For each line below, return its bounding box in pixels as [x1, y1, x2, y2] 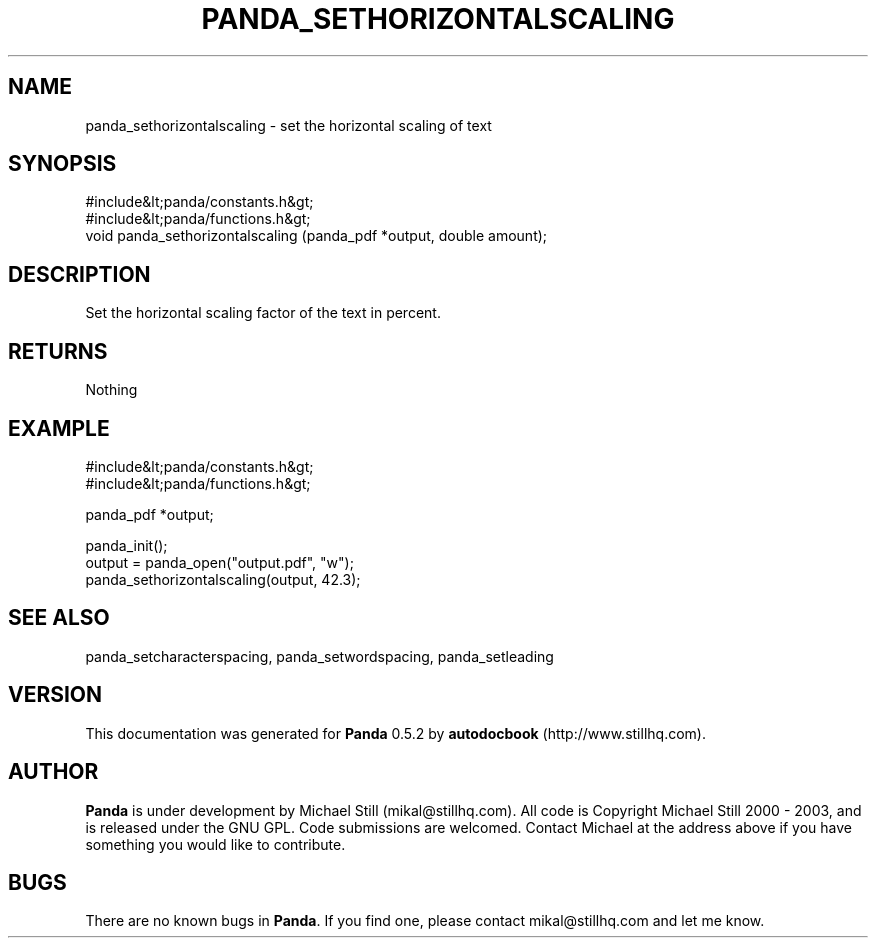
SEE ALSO [8, 605, 110, 631]
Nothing [85, 381, 138, 399]
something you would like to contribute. [85, 835, 346, 853]
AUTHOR [8, 759, 99, 785]
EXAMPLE [8, 415, 110, 441]
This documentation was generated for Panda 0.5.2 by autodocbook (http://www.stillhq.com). [85, 724, 706, 742]
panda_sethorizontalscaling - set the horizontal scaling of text [85, 116, 492, 134]
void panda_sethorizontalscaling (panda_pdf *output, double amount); [85, 227, 548, 245]
